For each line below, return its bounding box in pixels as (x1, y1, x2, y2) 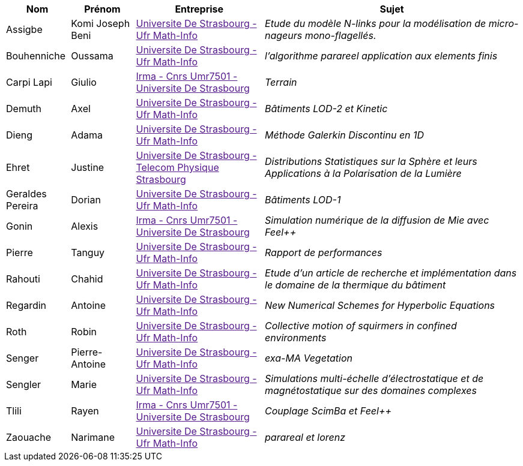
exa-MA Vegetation (265, 352, 352, 364)
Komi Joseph (71, 17, 130, 29)
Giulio (71, 76, 97, 88)
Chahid (71, 273, 103, 285)
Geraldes (6, 188, 47, 200)
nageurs (265, 29, 303, 41)
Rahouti (6, 273, 40, 285)
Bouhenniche (6, 50, 66, 62)
